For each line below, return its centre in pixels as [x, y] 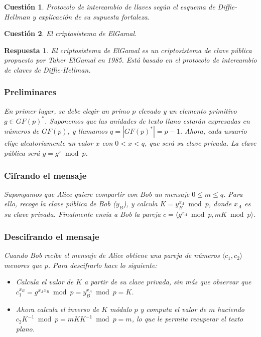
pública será [22, 153]
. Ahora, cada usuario [213, 131]
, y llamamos [87, 131]
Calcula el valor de [45, 282]
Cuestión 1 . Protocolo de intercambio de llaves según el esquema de [110, 7]
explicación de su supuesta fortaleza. [94, 16]
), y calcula [140, 204]
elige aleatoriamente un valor [49, 143]
